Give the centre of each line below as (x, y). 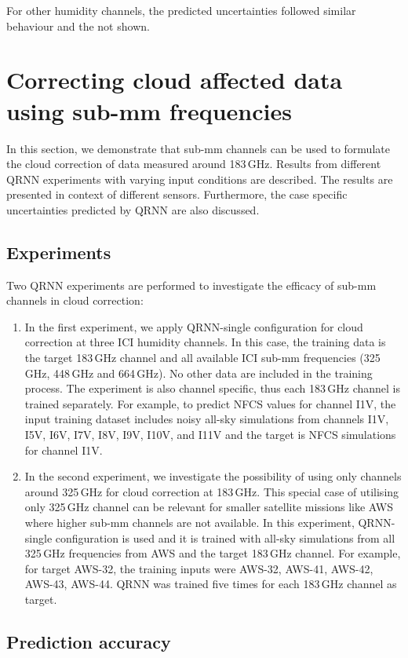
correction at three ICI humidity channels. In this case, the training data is (205, 342)
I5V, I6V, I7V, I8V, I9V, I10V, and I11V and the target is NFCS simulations (210, 435)
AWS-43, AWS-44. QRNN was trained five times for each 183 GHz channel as (211, 584)
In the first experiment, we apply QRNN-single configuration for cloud (194, 326)
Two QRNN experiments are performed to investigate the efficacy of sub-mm (191, 285)
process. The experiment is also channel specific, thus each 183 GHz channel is (213, 388)
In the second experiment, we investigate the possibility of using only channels (213, 476)
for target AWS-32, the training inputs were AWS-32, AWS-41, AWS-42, (199, 568)
